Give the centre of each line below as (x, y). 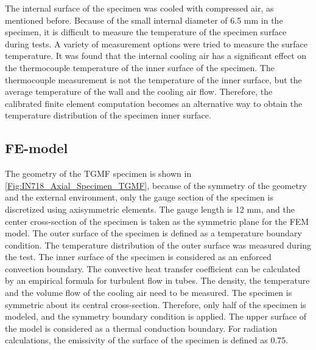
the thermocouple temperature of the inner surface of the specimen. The (140, 67)
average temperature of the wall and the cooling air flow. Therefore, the (139, 91)
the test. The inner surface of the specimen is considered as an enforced (138, 257)
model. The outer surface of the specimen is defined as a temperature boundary (153, 233)
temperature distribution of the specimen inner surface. (108, 115)
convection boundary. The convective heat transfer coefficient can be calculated (153, 268)
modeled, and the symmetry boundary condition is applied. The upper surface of (156, 316)
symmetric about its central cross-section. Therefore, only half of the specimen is (156, 304)
